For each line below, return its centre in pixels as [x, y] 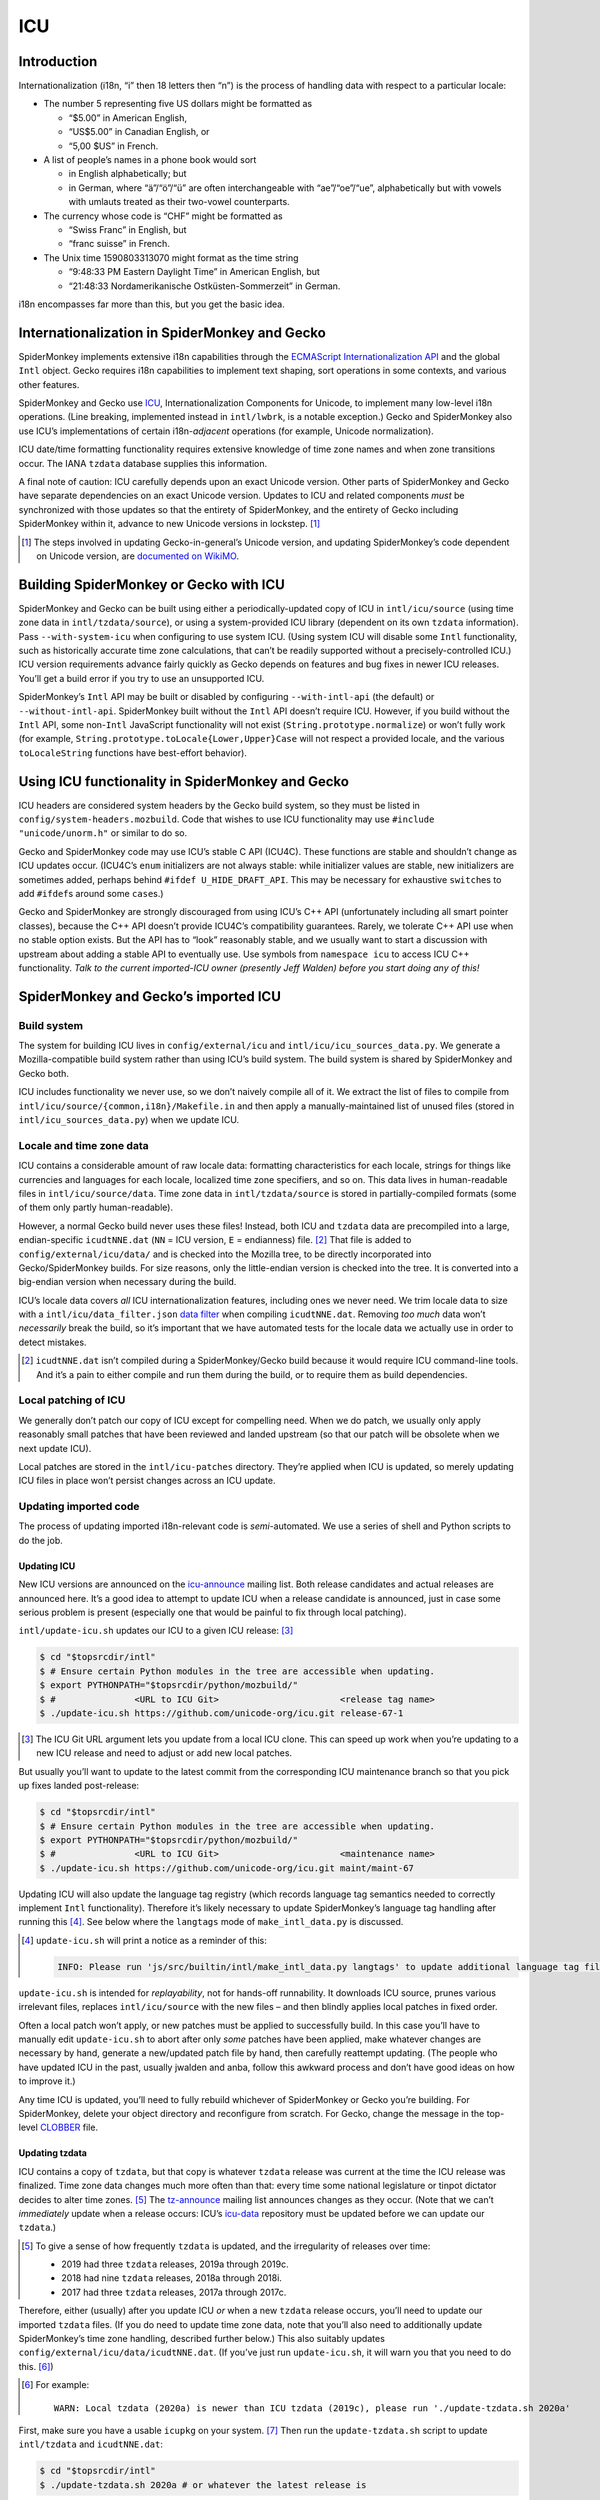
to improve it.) [47, 2081]
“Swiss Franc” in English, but [127, 229]
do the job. [41, 1540]
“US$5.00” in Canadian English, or [139, 132]
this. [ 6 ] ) [36, 2366]
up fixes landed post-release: [79, 1786]
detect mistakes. [52, 1342]
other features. [49, 384]
